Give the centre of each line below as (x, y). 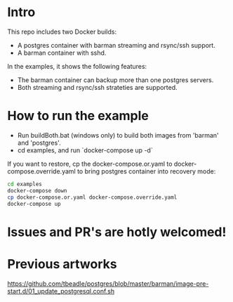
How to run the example (78, 116)
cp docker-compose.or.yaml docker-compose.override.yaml (92, 197)
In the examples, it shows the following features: (77, 66)
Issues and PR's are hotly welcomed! (117, 232)
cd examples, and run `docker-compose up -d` (85, 150)
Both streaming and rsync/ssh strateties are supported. (97, 87)
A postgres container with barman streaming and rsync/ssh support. (116, 45)
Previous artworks (62, 264)
